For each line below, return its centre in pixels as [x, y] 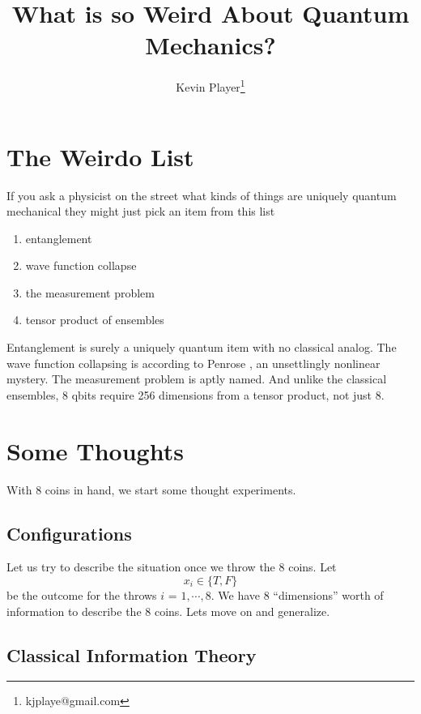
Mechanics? [210, 45]
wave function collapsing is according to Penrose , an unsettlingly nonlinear [193, 363]
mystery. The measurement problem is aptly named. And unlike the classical [197, 379]
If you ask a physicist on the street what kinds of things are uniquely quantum [202, 195]
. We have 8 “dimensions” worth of [297, 594]
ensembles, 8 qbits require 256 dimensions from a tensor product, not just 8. [196, 394]
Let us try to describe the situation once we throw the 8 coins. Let [172, 567]
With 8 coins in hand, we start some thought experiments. [151, 489]
